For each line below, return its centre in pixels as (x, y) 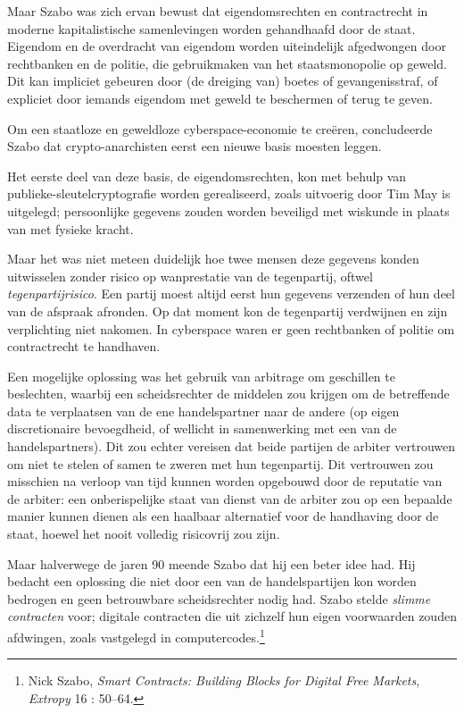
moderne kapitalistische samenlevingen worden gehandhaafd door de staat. (211, 28)
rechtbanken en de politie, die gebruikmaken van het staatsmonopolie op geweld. (227, 63)
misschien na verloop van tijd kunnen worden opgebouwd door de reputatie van (225, 481)
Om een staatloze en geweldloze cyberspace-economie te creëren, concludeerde (220, 128)
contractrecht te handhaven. (84, 346)
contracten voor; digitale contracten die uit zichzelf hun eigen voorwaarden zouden (232, 616)
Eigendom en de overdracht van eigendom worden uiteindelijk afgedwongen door (227, 46)
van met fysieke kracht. (70, 228)
